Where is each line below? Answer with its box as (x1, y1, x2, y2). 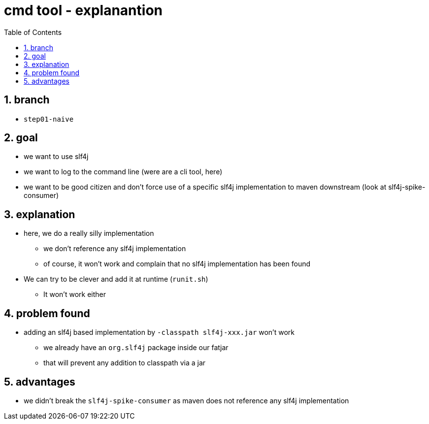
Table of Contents (4, 28, 62, 36)
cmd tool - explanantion (4, 2, 163, 19)
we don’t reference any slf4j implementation (43, 244, 186, 253)
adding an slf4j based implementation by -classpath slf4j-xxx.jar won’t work (24, 328, 295, 337)
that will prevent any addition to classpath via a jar (43, 359, 206, 367)
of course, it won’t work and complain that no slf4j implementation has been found (43, 260, 311, 268)
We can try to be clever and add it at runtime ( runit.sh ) (24, 275, 208, 284)
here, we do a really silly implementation (24, 229, 154, 238)
